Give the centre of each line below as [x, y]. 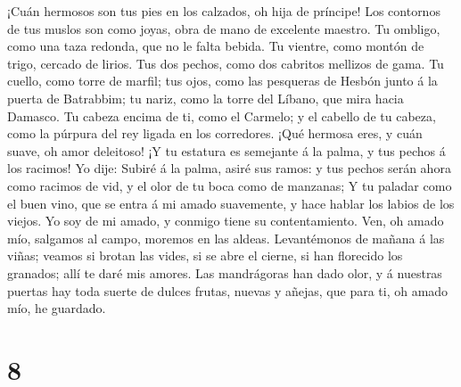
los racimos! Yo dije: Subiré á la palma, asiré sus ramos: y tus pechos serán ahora [229, 168]
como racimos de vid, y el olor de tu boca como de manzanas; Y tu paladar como [230, 185]
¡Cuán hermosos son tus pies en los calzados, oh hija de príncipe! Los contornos [224, 11]
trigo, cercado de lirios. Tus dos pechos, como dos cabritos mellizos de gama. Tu [226, 63]
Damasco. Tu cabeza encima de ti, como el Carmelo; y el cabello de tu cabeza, [222, 115]
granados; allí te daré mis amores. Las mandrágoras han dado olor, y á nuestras [225, 272]
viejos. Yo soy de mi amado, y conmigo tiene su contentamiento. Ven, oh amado [226, 221]
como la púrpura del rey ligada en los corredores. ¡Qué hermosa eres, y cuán [215, 133]
